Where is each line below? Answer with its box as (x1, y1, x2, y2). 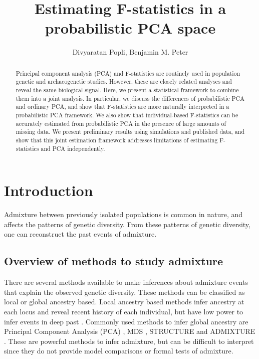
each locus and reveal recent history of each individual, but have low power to (4, 306, 243, 316)
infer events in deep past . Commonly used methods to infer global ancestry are (4, 316, 248, 326)
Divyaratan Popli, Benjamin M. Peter (72, 47, 188, 57)
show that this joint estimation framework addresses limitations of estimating (16, 135, 218, 144)
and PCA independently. (41, 144, 105, 152)
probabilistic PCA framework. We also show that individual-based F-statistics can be (16, 110, 238, 119)
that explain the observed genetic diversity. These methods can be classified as (4, 286, 245, 297)
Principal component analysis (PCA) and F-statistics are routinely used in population (16, 69, 240, 77)
